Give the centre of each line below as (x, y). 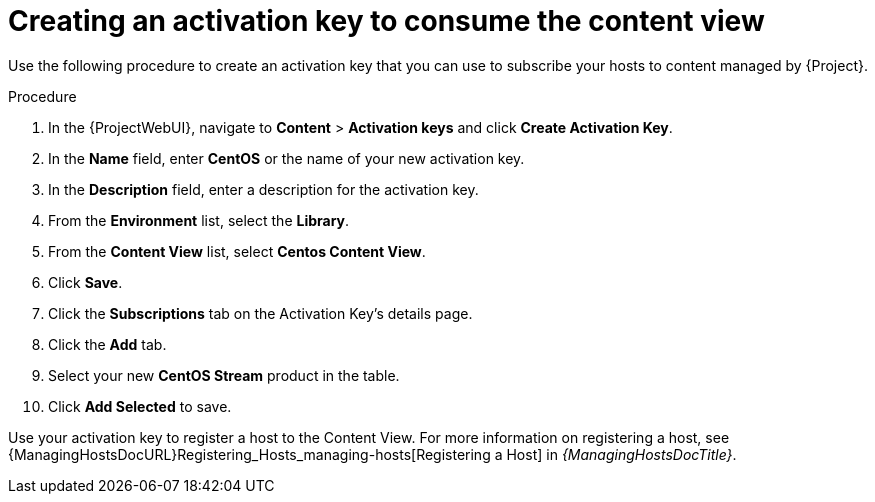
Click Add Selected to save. (140, 406)
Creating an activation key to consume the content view (386, 21)
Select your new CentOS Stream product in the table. (224, 375)
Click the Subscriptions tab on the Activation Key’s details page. (260, 313)
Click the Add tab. (107, 344)
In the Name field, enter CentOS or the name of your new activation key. (286, 158)
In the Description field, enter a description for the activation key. (263, 189)
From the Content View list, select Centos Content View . (237, 251)
